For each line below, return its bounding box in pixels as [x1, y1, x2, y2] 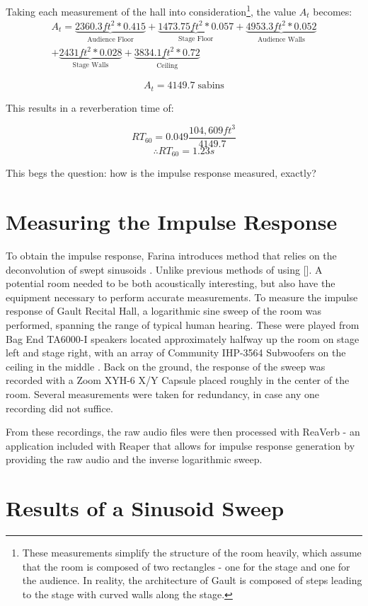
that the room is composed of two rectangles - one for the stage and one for [22, 559, 350, 573]
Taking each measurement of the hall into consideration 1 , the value [6, 2, 297, 18]
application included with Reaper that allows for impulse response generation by [6, 438, 355, 453]
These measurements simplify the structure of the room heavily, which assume [22, 545, 362, 559]
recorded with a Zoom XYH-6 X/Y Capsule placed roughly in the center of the [6, 373, 350, 388]
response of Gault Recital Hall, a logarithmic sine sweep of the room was [6, 303, 322, 318]
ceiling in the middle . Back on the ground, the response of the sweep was [6, 359, 326, 373]
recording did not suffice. [6, 400, 113, 415]
